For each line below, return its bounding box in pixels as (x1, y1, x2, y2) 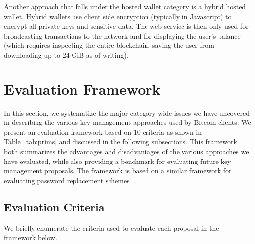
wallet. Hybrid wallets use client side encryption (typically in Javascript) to (4, 11, 232, 21)
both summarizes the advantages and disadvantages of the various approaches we (4, 146, 249, 157)
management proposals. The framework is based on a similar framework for (4, 165, 232, 176)
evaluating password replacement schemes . (4, 175, 135, 185)
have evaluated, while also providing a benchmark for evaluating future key (4, 156, 231, 166)
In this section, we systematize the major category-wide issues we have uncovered (4, 107, 250, 118)
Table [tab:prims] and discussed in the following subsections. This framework (4, 136, 237, 147)
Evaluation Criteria (4, 199, 105, 214)
